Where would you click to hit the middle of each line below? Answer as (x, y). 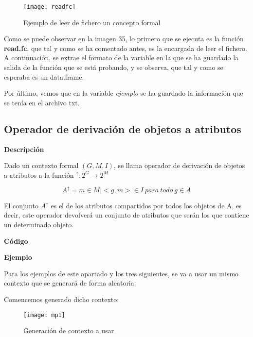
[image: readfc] (50, 7)
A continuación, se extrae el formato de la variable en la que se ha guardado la (121, 58)
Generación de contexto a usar (69, 330)
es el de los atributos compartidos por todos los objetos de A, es (146, 205)
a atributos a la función (39, 175)
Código (16, 241)
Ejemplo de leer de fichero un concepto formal (92, 22)
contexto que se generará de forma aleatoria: (70, 283)
